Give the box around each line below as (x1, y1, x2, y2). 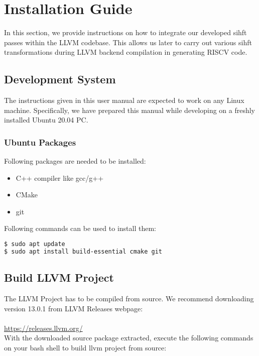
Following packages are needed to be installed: (4, 156, 146, 166)
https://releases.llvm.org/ (4, 322, 83, 333)
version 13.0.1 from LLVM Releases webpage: (4, 303, 143, 313)
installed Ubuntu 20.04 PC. (4, 114, 88, 125)
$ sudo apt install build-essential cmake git (4, 248, 162, 255)
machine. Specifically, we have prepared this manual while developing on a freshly (4, 104, 255, 115)
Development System (4, 71, 116, 87)
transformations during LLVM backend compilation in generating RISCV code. (4, 47, 247, 57)
